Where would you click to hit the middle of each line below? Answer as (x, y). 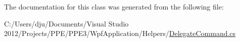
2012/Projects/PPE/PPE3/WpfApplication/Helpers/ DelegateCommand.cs (120, 33)
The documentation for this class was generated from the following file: (114, 6)
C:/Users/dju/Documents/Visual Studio (66, 23)
